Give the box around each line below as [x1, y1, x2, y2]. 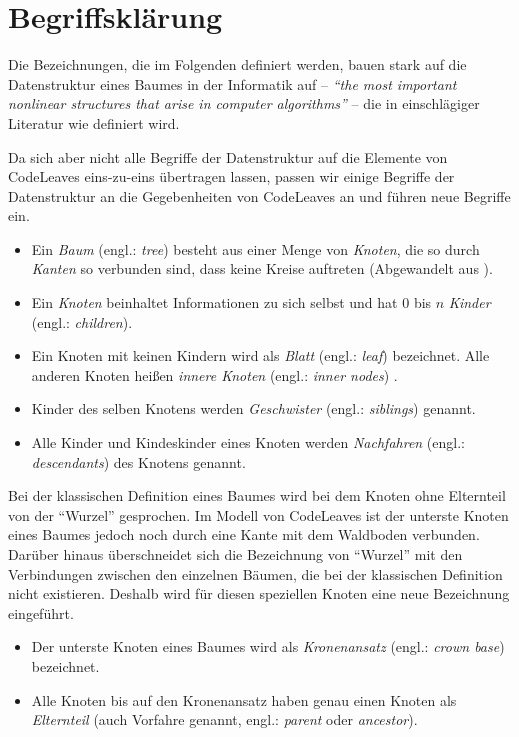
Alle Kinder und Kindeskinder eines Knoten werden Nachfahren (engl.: [31, 432, 465, 453]
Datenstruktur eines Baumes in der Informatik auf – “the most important [8, 73, 457, 94]
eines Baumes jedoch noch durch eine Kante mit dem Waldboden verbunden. [8, 524, 480, 545]
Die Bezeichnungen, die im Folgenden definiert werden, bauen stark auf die [8, 54, 467, 75]
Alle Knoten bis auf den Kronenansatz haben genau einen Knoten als [31, 689, 457, 710]
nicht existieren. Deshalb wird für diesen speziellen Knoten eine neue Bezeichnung [8, 583, 510, 604]
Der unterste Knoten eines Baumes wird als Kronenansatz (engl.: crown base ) [31, 636, 505, 657]
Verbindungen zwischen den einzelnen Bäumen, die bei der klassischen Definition [8, 563, 503, 584]
